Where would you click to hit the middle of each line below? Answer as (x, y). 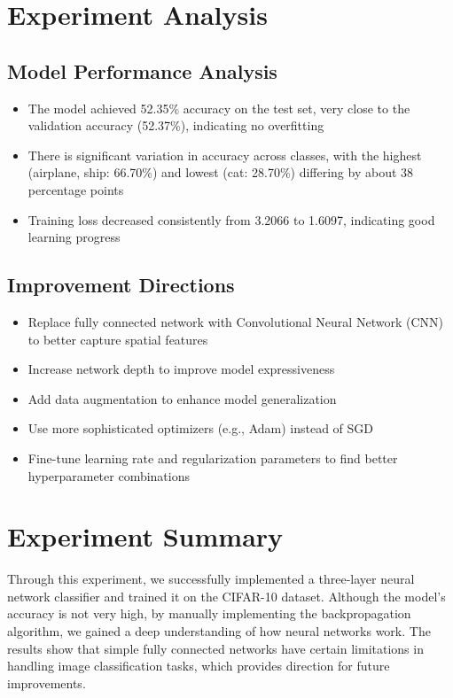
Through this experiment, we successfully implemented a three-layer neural (211, 579)
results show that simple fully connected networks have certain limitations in (215, 648)
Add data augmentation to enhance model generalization (182, 398)
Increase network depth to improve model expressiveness (181, 369)
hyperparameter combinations (109, 475)
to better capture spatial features (118, 339)
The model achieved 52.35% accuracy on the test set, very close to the (219, 108)
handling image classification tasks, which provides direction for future (199, 666)
